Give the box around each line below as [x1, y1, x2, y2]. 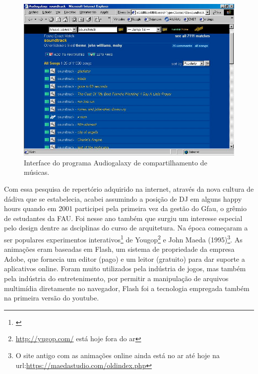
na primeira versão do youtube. [4, 293, 99, 303]
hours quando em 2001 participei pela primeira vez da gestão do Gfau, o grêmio [4, 203, 247, 214]
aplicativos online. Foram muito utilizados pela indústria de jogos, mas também [4, 263, 246, 274]
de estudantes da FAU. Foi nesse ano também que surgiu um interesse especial [4, 213, 243, 223]
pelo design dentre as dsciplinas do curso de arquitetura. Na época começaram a [4, 223, 248, 233]
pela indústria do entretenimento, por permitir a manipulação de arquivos [4, 273, 229, 284]
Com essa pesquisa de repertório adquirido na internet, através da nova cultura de [4, 184, 254, 194]
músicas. [24, 167, 50, 177]
